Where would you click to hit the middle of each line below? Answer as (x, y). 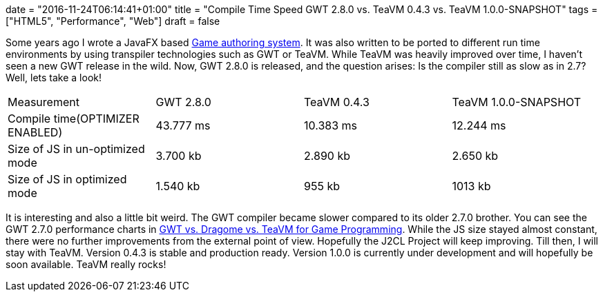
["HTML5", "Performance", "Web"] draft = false (113, 21)
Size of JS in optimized (67, 179)
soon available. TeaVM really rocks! (86, 264)
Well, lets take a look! (54, 78)
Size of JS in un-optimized (76, 149)
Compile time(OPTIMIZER (74, 119)
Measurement (44, 102)
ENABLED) (35, 132)
